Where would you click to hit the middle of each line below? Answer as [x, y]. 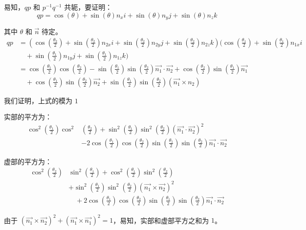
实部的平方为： [28, 117]
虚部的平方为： [28, 161]
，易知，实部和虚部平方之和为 [161, 220]
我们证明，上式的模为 [38, 100]
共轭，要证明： [88, 7]
